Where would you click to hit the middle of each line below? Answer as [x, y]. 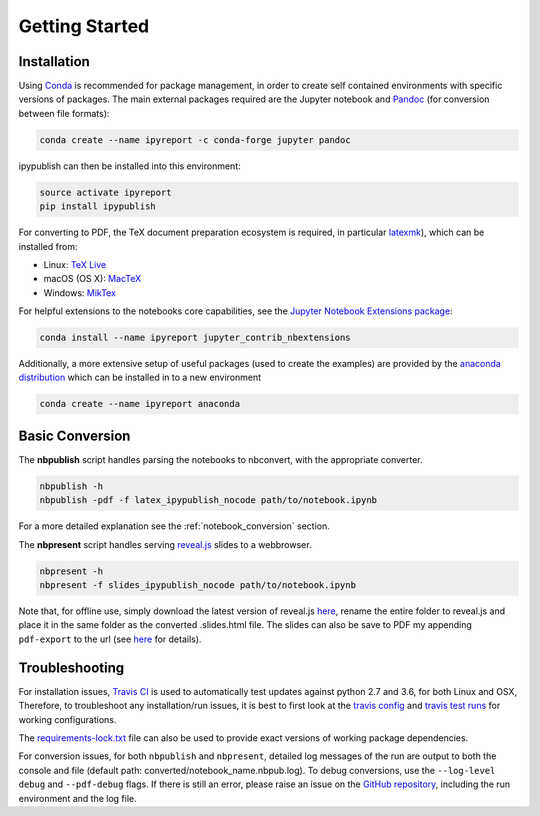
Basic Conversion [74, 435]
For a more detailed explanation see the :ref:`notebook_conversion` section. [174, 526]
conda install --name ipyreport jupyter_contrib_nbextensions [195, 338]
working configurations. [67, 719]
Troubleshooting [71, 667]
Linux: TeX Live [75, 264]
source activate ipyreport [105, 192]
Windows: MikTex [80, 292]
